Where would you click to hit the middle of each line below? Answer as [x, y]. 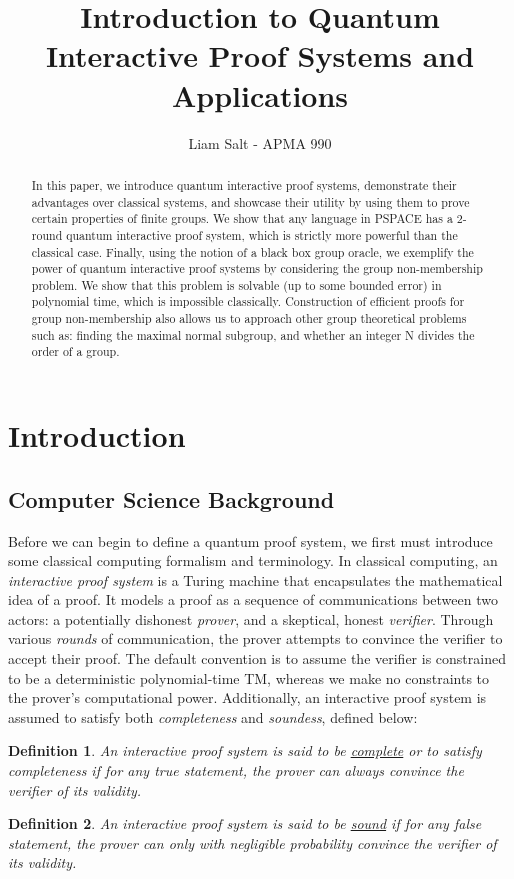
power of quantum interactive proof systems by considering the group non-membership [257, 268]
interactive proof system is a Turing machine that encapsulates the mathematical [255, 579]
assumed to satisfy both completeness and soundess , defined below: [213, 716]
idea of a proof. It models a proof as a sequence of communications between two [253, 599]
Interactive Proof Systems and [260, 55]
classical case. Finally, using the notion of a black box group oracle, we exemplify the [252, 251]
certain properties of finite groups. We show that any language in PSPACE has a [242, 218]
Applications [260, 94]
